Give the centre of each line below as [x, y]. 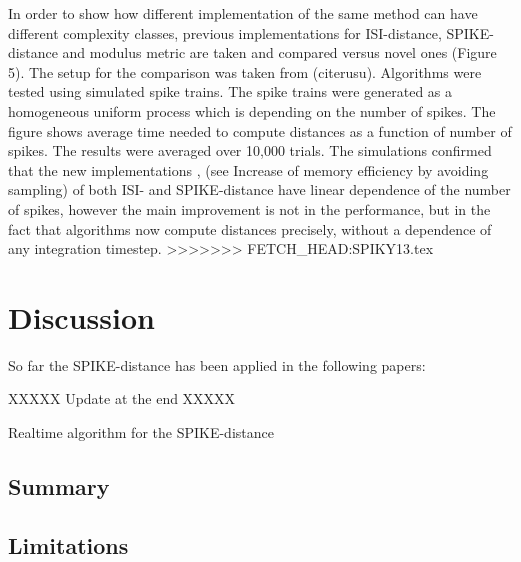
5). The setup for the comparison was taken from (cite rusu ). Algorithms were [245, 71]
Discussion [81, 316]
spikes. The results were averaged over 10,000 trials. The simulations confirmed [250, 150]
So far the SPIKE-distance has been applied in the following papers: [217, 364]
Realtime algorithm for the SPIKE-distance [141, 432]
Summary [59, 486]
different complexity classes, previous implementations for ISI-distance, [225, 32]
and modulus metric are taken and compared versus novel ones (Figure [279, 52]
